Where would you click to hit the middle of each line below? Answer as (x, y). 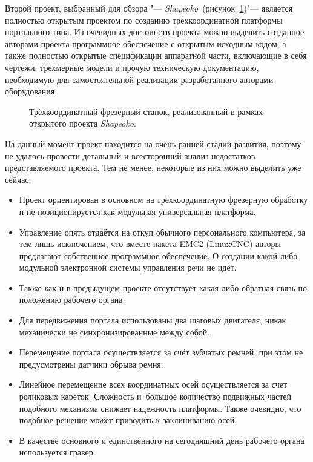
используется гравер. (57, 452)
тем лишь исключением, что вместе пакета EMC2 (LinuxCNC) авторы (150, 244)
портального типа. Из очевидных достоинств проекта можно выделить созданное (155, 32)
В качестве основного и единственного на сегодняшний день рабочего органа (162, 440)
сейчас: (18, 179)
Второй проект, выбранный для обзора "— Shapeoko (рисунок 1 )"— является (149, 8)
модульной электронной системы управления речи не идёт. (128, 267)
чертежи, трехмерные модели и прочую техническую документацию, (132, 67)
